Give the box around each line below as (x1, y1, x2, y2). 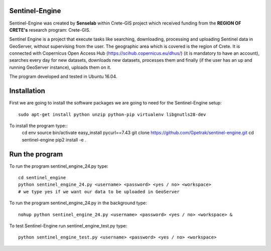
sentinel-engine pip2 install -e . (22, 137, 86, 143)
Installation (9, 87, 45, 95)
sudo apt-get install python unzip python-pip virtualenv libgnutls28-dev (18, 111, 206, 117)
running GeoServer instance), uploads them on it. (9, 64, 111, 70)
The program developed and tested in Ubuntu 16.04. (9, 73, 117, 80)
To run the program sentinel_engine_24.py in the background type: (9, 200, 148, 206)
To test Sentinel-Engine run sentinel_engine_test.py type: (9, 222, 127, 228)
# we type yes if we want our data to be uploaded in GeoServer (18, 189, 180, 194)
